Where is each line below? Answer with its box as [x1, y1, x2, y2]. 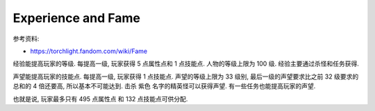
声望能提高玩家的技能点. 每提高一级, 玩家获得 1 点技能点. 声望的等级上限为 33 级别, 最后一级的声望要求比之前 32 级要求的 [12, 72, 359, 81]
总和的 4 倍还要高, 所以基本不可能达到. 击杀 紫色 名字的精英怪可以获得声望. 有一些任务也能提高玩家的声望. [12, 82, 316, 90]
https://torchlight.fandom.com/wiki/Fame [30, 47, 148, 55]
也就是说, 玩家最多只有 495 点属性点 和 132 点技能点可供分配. [12, 94, 188, 103]
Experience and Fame [12, 10, 141, 26]
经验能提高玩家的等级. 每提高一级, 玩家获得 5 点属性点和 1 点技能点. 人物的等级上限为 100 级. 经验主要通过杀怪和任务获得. [12, 59, 359, 68]
